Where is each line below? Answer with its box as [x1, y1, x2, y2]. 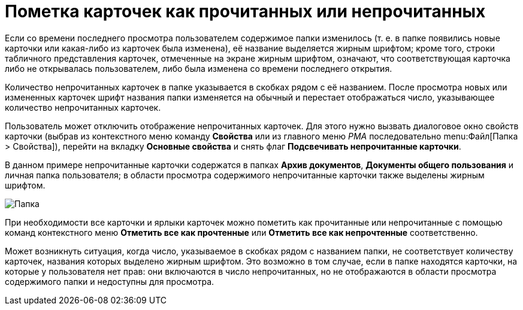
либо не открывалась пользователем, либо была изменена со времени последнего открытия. [5, 63, 392, 74]
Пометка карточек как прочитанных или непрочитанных [5, 1, 486, 22]
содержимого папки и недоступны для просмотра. [5, 276, 214, 287]
